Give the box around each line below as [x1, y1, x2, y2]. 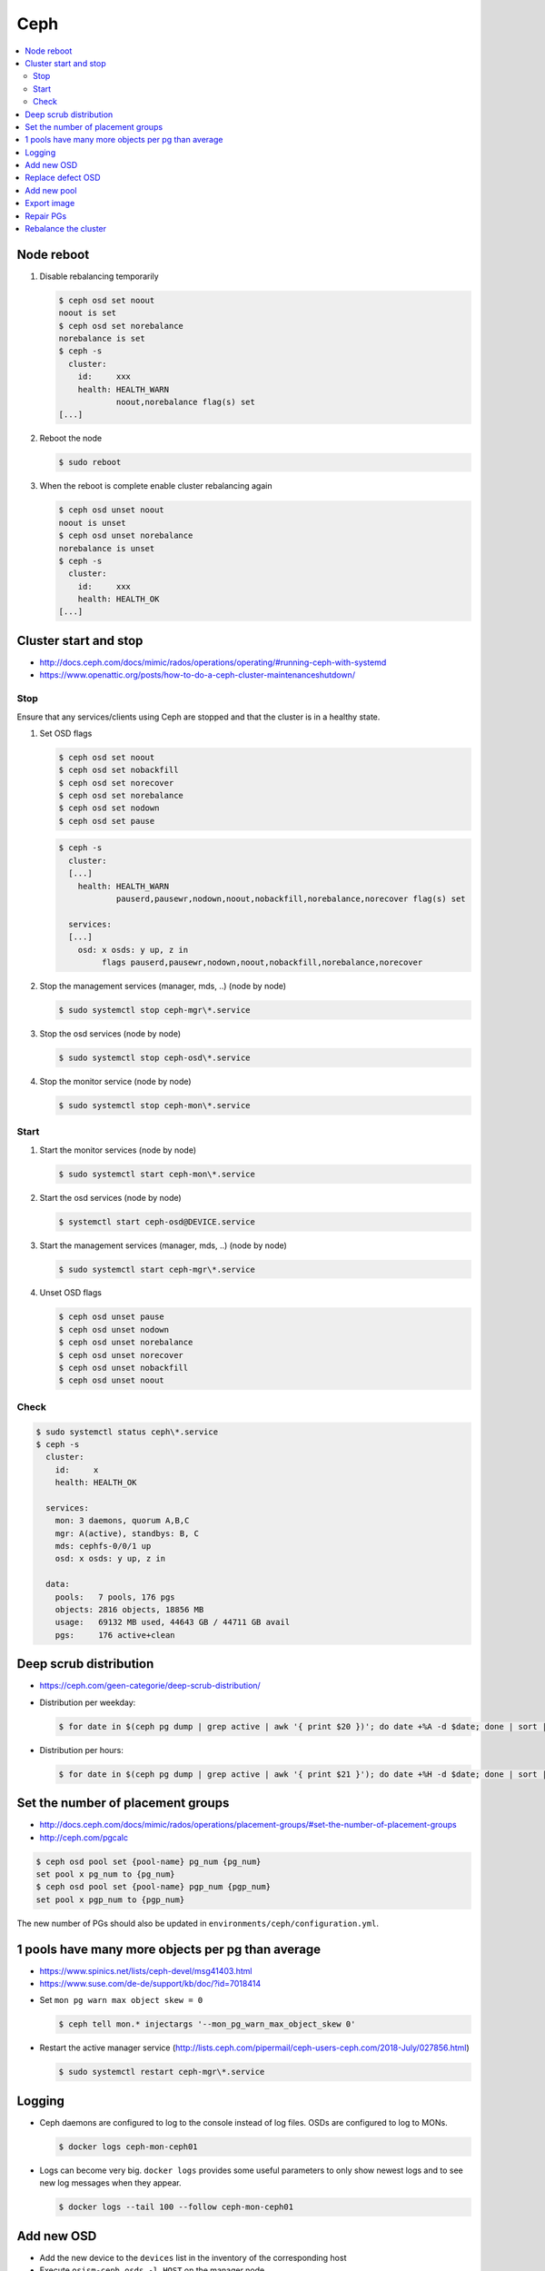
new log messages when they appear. [39, 2177, 182, 2188]
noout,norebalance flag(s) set [115, 397, 256, 408]
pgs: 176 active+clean [54, 1630, 176, 1640]
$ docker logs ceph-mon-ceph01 [58, 2141, 199, 2152]
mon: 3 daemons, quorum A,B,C [54, 1515, 190, 1526]
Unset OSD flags [39, 1287, 102, 1298]
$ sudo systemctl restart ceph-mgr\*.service [58, 2067, 265, 2078]
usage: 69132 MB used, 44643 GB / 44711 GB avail [54, 1617, 291, 1628]
